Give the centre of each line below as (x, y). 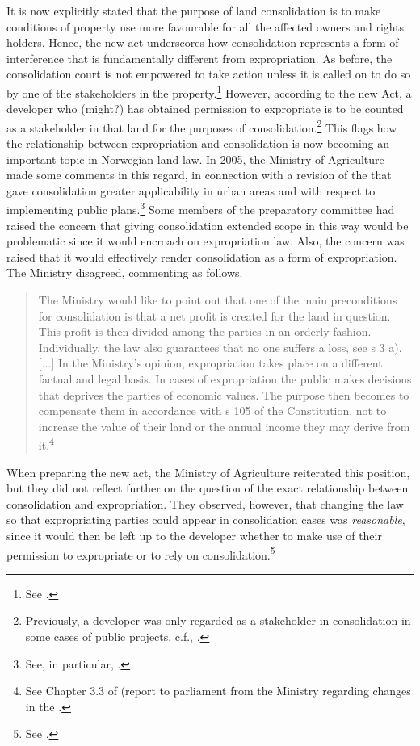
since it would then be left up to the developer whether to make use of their (194, 536)
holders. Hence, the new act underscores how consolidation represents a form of (203, 42)
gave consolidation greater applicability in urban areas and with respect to (191, 190)
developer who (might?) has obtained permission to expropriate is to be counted (205, 109)
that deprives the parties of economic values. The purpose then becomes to (224, 394)
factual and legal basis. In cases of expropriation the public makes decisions (225, 379)
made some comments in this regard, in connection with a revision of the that (199, 175)
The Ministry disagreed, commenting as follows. (125, 272)
